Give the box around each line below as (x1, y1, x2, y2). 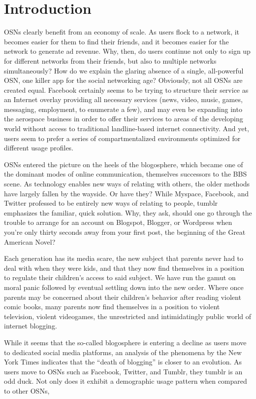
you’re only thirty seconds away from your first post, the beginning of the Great (4, 227, 246, 237)
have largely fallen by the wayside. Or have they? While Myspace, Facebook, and (4, 188, 249, 198)
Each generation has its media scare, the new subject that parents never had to (4, 253, 244, 263)
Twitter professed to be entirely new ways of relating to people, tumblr (4, 198, 218, 208)
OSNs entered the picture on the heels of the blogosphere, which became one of (4, 159, 243, 169)
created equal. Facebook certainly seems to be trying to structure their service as (4, 84, 249, 95)
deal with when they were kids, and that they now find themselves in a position (4, 262, 245, 273)
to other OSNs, (4, 385, 50, 396)
